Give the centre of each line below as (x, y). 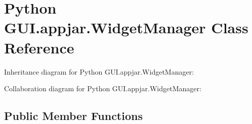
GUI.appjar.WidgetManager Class (126, 27)
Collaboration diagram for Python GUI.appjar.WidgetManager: (103, 88)
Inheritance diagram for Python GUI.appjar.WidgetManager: (99, 71)
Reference (39, 47)
